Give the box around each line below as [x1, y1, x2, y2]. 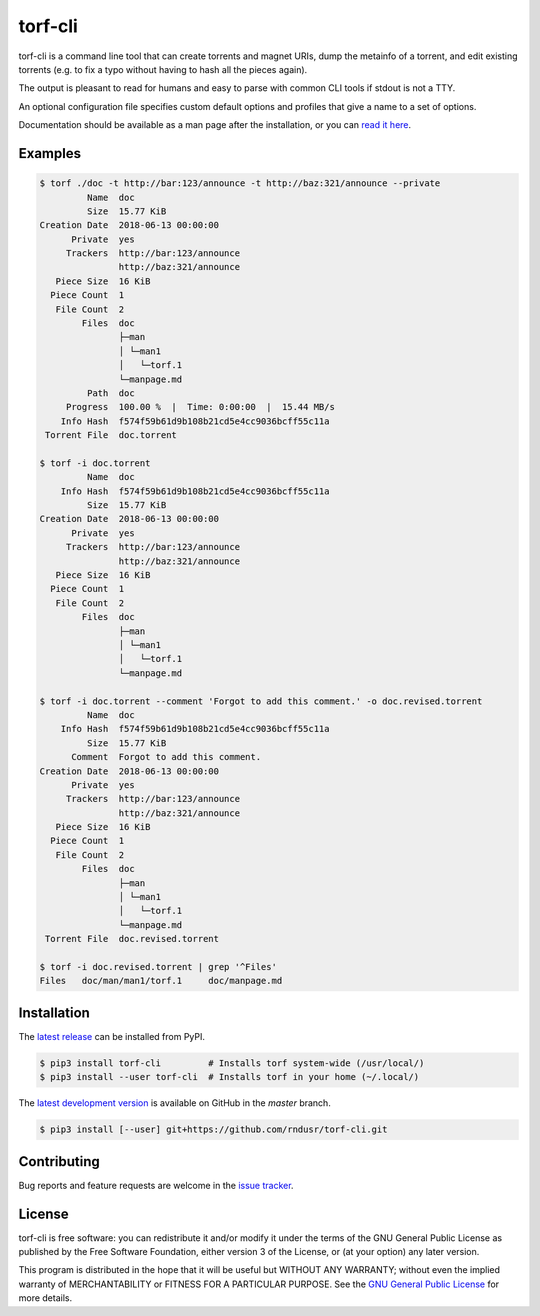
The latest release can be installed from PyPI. [18, 1030, 205, 1042]
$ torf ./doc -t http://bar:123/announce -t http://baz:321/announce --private [39, 178, 441, 189]
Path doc [86, 387, 135, 399]
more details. [18, 1292, 73, 1304]
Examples [18, 145, 82, 162]
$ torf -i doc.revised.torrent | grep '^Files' [39, 961, 277, 972]
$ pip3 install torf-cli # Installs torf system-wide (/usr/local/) [39, 1057, 425, 1069]
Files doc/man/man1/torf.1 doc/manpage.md [39, 975, 283, 987]
